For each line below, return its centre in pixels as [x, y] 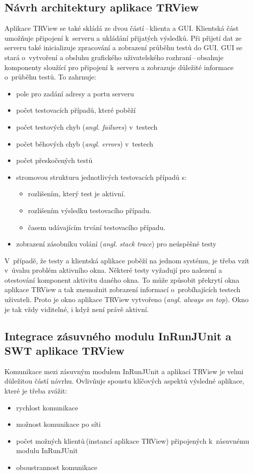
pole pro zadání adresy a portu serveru [75, 93]
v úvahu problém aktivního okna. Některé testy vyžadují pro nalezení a [113, 270]
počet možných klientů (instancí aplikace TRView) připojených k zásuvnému [133, 440]
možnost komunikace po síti [58, 424]
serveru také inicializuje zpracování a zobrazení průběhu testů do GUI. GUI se [124, 47]
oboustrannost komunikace [57, 467]
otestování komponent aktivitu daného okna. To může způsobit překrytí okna [122, 279]
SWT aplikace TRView [64, 351]
